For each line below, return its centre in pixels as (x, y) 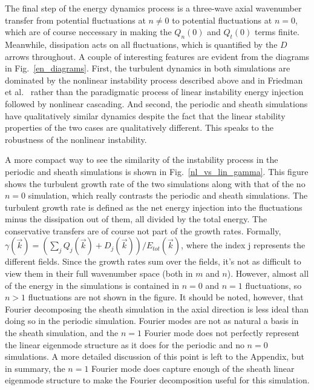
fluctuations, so (273, 285)
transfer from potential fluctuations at (75, 20)
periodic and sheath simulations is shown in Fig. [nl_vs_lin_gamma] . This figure (157, 171)
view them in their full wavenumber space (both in (99, 273)
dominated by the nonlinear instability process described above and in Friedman (154, 80)
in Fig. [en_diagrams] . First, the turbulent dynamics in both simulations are (148, 68)
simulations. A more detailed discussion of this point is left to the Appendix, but (155, 356)
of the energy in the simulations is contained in (92, 285)
